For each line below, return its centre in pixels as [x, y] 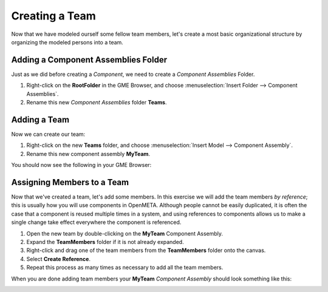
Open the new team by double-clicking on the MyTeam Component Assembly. [125, 233]
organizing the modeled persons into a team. [67, 42]
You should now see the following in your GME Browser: [81, 165]
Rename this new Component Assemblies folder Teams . [97, 103]
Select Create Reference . [59, 259]
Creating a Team [54, 16]
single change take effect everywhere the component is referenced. [96, 222]
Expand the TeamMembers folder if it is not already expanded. [105, 242]
